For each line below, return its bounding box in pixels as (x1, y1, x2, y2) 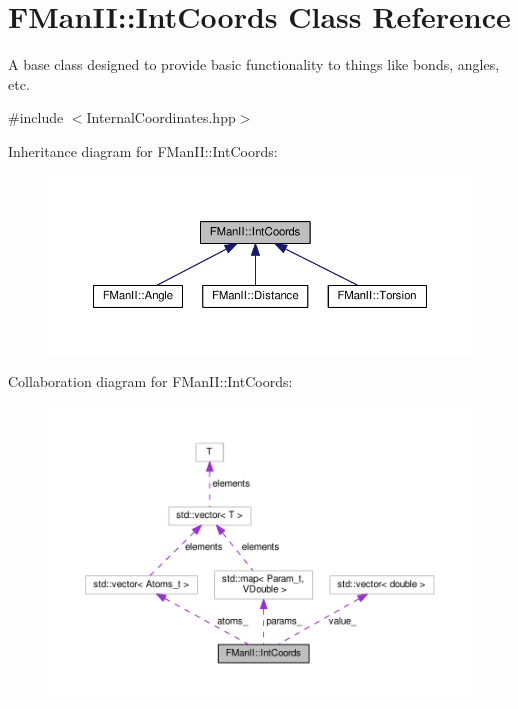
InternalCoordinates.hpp (86, 107, 236, 128)
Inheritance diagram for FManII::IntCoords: (8, 140, 278, 161)
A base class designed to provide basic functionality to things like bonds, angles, (8, 54, 500, 75)
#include (8, 107, 64, 128)
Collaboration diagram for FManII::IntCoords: (8, 370, 293, 391)
